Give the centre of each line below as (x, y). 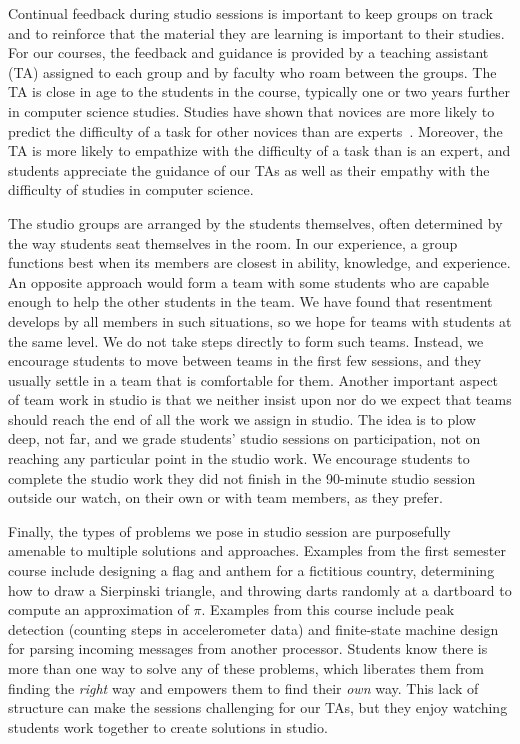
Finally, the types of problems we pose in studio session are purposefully (229, 530)
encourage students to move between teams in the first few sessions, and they (245, 360)
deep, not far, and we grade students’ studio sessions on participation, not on (244, 438)
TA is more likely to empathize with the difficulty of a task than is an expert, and (259, 150)
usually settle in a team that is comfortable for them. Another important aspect (253, 379)
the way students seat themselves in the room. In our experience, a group (233, 242)
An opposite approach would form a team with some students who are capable (249, 281)
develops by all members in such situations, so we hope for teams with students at (260, 320)
